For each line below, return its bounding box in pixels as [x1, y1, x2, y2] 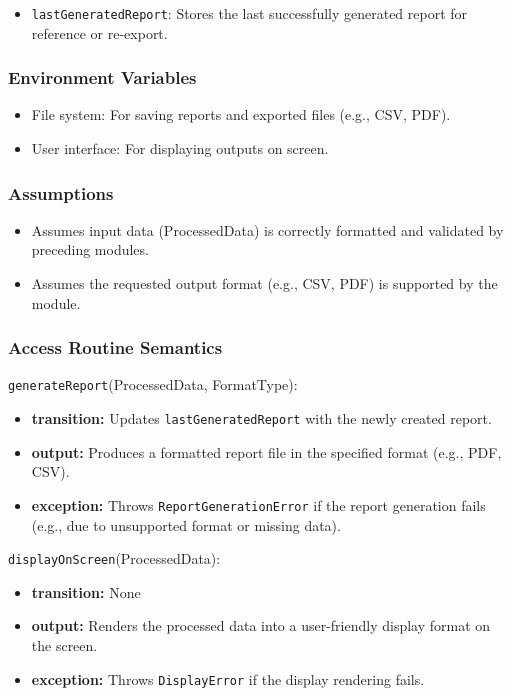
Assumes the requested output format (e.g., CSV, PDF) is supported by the [31, 273, 498, 294]
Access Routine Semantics [8, 335, 223, 360]
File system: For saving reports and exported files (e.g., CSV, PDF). [31, 104, 451, 125]
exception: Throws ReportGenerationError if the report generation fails [31, 494, 486, 515]
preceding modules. [31, 239, 149, 260]
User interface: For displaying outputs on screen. [31, 138, 329, 159]
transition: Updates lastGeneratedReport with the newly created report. [31, 408, 492, 429]
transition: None [31, 581, 141, 602]
